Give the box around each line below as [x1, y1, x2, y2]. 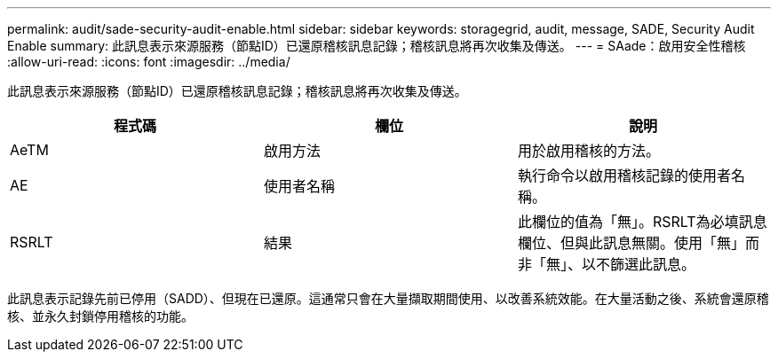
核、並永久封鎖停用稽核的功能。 [7, 308, 194, 324]
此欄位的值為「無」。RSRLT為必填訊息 [517, 213, 767, 230]
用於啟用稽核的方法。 [517, 142, 660, 160]
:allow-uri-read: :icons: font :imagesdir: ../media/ [7, 54, 290, 69]
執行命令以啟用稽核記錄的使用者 [517, 167, 731, 184]
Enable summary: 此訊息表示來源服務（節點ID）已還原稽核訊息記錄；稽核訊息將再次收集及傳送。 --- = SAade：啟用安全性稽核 [7, 38, 746, 53]
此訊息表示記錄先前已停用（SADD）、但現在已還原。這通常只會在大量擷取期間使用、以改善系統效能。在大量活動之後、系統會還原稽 [7, 291, 769, 306]
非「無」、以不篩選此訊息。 [517, 255, 695, 273]
